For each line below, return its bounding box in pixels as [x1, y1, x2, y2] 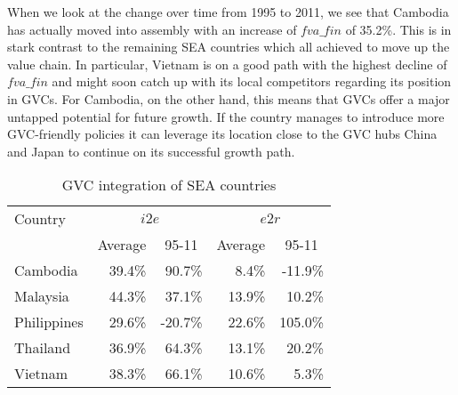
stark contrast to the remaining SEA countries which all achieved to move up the [7, 37, 450, 56]
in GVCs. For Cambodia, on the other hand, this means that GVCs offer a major [7, 89, 450, 108]
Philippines [14, 311, 84, 333]
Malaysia [14, 286, 69, 307]
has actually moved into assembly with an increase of [7, 20, 297, 38]
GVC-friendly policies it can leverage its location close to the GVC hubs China [7, 125, 438, 143]
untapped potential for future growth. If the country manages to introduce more [7, 107, 445, 125]
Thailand [14, 337, 71, 359]
